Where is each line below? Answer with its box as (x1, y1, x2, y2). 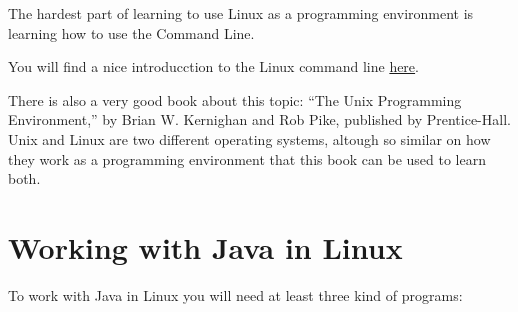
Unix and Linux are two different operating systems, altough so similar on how (8, 128, 491, 149)
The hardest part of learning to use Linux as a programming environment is (8, 3, 474, 23)
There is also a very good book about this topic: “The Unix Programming (8, 89, 462, 110)
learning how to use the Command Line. (8, 22, 255, 43)
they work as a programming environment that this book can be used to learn (8, 148, 486, 169)
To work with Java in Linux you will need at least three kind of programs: (8, 284, 463, 305)
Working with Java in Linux (8, 226, 403, 267)
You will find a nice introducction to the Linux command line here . (8, 56, 419, 77)
